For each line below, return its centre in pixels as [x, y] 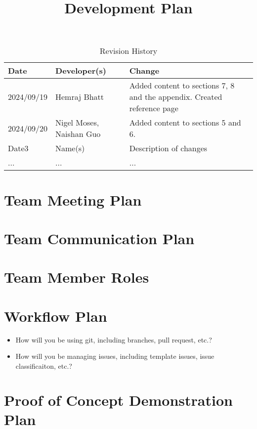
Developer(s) [81, 71]
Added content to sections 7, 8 [182, 86]
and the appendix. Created [176, 97]
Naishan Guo [78, 134]
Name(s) [70, 148]
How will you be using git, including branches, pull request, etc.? [114, 339]
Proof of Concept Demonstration [118, 400]
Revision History [128, 51]
